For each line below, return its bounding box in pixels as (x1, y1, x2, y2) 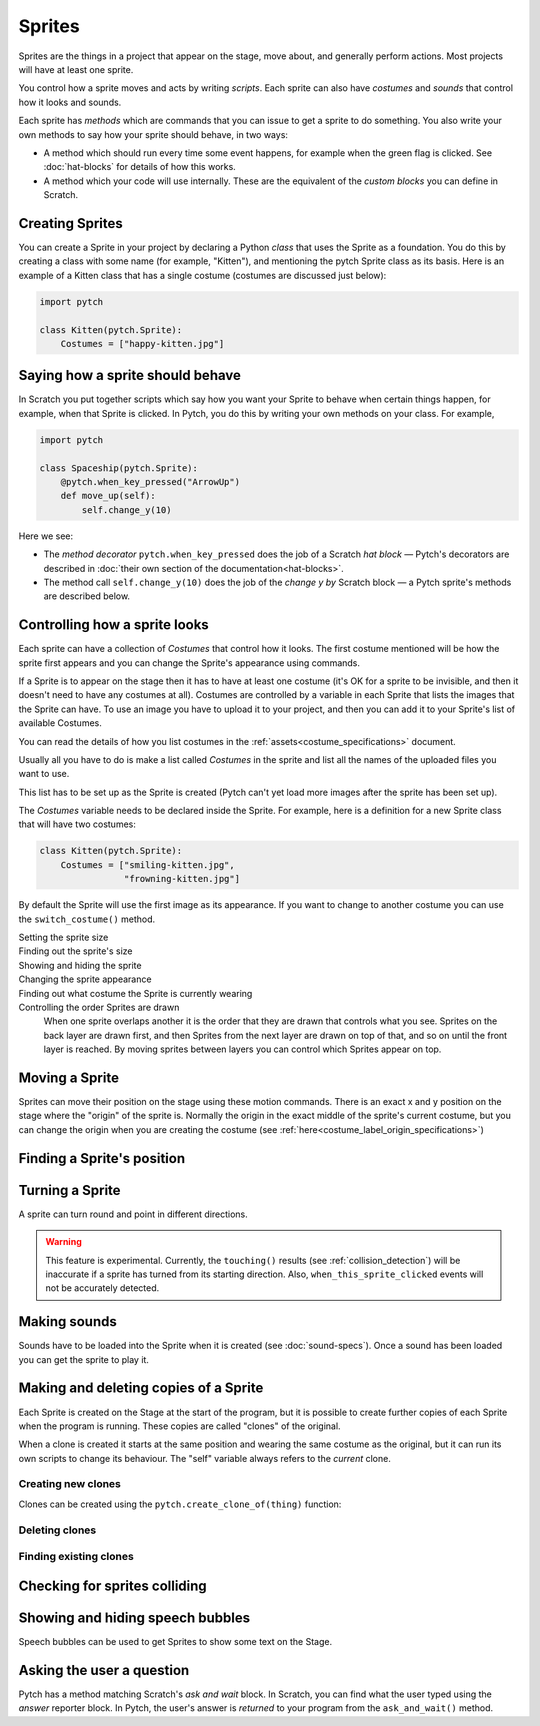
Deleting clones (18, 1523, 97, 1537)
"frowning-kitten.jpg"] (123, 873, 240, 885)
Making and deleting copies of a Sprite (18, 1380, 264, 1397)
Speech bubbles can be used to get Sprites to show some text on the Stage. (18, 1635, 333, 1647)
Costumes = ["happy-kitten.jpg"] (60, 338, 225, 349)
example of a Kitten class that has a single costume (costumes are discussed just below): (18, 269, 387, 281)
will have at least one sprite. (18, 63, 134, 75)
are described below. (43, 590, 130, 602)
